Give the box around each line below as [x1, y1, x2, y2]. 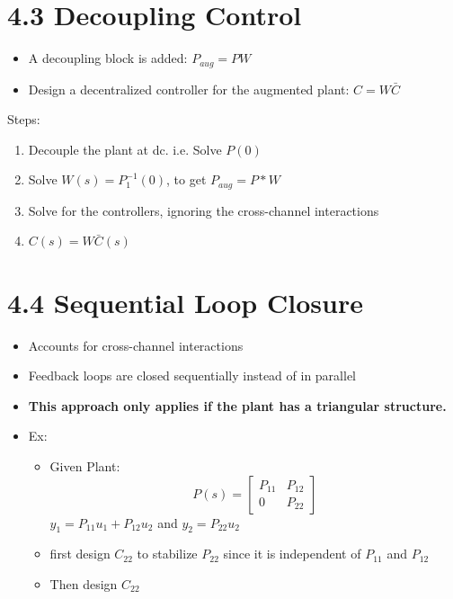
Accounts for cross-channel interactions [28, 335, 244, 354]
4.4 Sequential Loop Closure [7, 283, 363, 320]
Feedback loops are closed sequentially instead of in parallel [28, 366, 356, 385]
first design [49, 544, 111, 563]
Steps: [7, 110, 40, 129]
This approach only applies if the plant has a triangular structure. [28, 396, 447, 415]
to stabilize [137, 544, 198, 563]
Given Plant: [49, 456, 120, 475]
